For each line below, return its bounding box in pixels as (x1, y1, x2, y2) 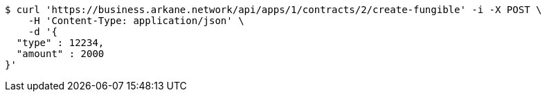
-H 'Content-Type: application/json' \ (28, 15, 244, 26)
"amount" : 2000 (16, 48, 105, 59)
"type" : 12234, (16, 37, 105, 48)
